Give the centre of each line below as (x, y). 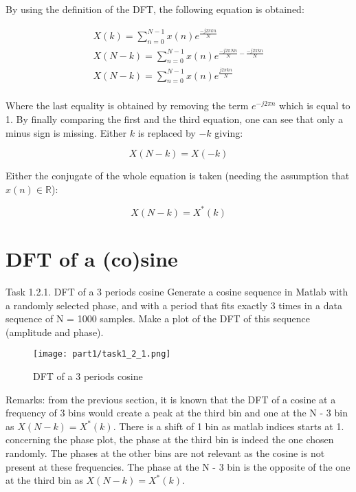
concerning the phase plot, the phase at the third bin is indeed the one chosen (170, 439)
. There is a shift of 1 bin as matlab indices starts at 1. (229, 426)
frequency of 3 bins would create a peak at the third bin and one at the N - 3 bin (177, 413)
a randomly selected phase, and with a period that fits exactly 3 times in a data (174, 305)
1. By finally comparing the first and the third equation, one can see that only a (174, 119)
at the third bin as (44, 480)
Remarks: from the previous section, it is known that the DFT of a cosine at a (171, 399)
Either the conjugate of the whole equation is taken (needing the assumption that (178, 176)
